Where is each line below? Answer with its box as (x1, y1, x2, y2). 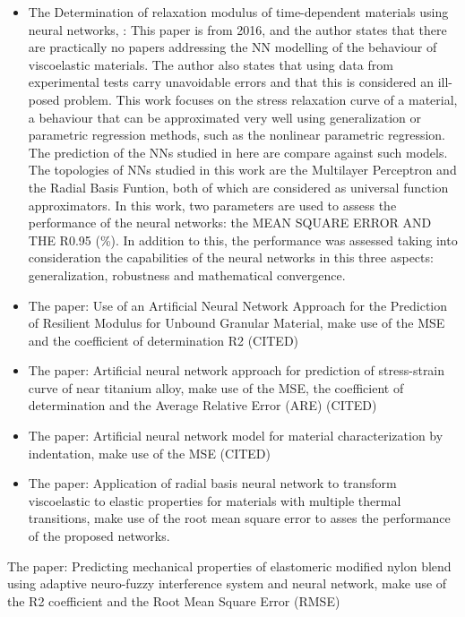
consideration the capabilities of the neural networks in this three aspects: (28, 248, 434, 267)
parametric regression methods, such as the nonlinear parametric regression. (28, 125, 446, 144)
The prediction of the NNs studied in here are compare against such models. (28, 142, 448, 161)
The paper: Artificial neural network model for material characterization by (28, 426, 443, 445)
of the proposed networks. (28, 527, 170, 545)
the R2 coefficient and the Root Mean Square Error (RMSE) (7, 591, 340, 610)
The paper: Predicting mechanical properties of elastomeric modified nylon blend (7, 556, 452, 575)
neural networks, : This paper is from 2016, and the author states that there (28, 20, 447, 39)
